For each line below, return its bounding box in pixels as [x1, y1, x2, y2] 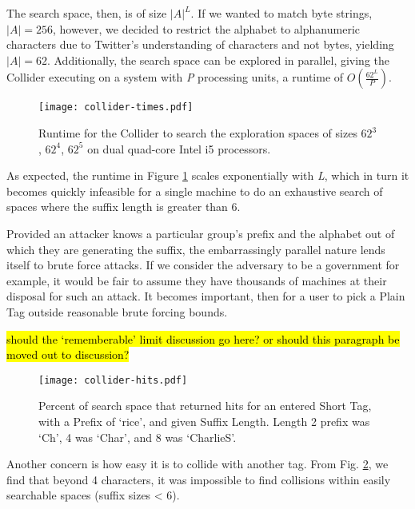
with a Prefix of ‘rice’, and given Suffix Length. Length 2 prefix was [38, 413, 370, 429]
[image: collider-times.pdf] [38, 101, 194, 113]
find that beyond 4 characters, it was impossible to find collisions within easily [6, 471, 391, 487]
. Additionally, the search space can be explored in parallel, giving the [46, 51, 390, 68]
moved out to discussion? [6, 346, 130, 363]
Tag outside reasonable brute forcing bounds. [6, 303, 228, 320]
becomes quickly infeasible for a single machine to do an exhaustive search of [6, 182, 383, 199]
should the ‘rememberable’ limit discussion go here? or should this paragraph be [6, 330, 400, 347]
